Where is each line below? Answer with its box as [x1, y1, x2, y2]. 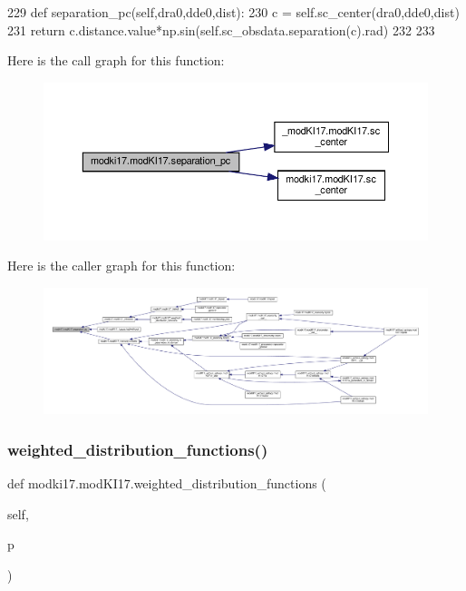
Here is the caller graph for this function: [7, 256, 236, 275]
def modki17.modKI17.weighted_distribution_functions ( [7, 474, 326, 493]
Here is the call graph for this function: [7, 51, 225, 70]
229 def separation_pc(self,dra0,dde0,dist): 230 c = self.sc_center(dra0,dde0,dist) [7, 3, 460, 21]
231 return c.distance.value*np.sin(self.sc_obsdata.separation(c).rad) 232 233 [7, 20, 435, 39]
